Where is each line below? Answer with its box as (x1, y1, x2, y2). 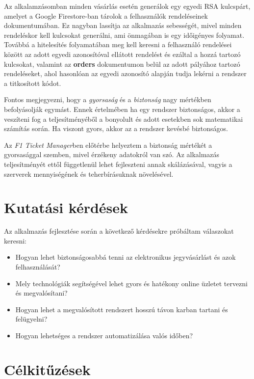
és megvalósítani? (15, 288, 68, 298)
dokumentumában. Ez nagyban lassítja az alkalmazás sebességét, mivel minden (4, 20, 242, 30)
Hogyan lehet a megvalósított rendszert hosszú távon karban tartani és (15, 304, 228, 314)
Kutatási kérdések (4, 197, 128, 217)
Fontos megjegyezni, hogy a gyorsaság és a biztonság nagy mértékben (4, 94, 211, 105)
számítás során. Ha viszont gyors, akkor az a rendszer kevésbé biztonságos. (4, 123, 228, 134)
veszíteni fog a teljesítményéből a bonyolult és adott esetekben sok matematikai (4, 113, 243, 124)
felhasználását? (15, 262, 60, 271)
